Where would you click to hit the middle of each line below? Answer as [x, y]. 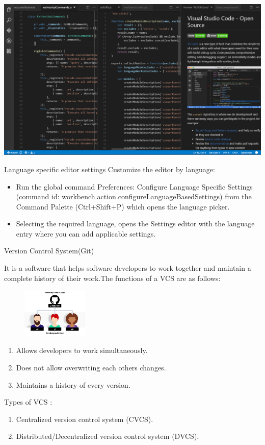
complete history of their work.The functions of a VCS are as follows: [112, 278]
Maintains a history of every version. [73, 384]
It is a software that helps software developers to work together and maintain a [128, 268]
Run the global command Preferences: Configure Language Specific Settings [134, 186]
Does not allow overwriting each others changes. [91, 368]
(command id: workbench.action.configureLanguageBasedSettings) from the [134, 196]
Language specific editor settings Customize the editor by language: [110, 169]
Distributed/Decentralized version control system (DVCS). [108, 436]
